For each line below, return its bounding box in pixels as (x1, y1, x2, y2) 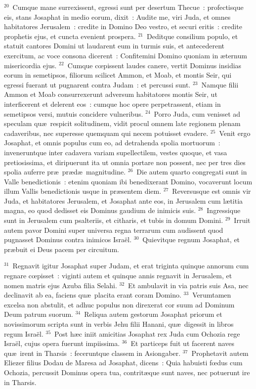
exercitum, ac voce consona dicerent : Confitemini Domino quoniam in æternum (4, 50, 247, 60)
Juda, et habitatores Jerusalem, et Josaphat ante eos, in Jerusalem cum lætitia (4, 195, 243, 206)
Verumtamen (192, 290, 231, 300)
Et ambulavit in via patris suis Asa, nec (128, 280, 249, 290)
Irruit (234, 215, 251, 225)
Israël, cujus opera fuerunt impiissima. (4, 338, 120, 348)
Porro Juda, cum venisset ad (154, 108, 241, 119)
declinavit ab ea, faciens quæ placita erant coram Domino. (4, 290, 181, 300)
